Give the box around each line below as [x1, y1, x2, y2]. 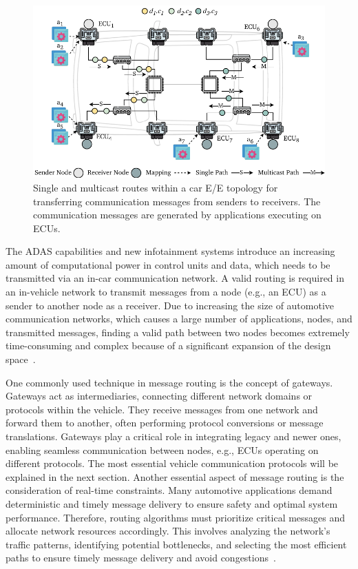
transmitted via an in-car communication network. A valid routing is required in [6, 271, 344, 285]
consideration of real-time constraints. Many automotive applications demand [6, 483, 333, 497]
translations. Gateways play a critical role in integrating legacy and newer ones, [6, 429, 341, 444]
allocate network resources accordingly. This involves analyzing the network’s [6, 524, 330, 538]
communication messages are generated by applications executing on [33, 207, 322, 222]
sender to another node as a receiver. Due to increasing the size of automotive [6, 298, 335, 312]
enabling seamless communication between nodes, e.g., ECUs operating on [6, 442, 319, 457]
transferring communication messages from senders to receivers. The [33, 194, 321, 208]
